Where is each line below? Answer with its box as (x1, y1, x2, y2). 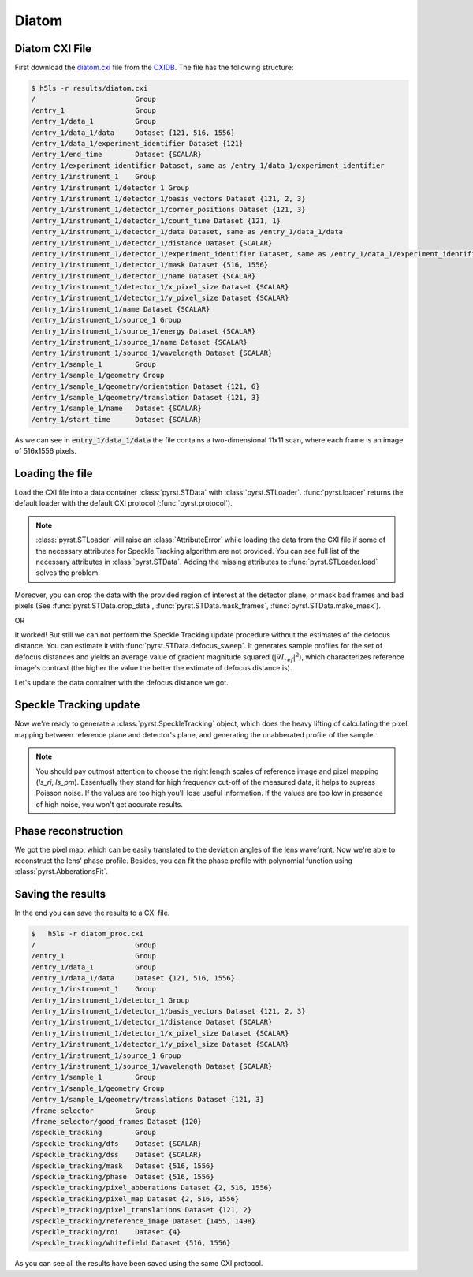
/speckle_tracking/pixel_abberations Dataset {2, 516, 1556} (31, 1183, 273, 1193)
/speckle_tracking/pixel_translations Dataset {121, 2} (31, 1205, 252, 1215)
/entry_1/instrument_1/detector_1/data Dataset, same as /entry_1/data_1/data (31, 227, 343, 237)
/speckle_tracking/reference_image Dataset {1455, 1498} (31, 1216, 256, 1226)
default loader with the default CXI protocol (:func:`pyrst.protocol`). (14, 498, 233, 508)
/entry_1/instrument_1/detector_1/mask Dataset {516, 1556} (31, 260, 269, 270)
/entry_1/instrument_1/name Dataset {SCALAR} (31, 304, 210, 313)
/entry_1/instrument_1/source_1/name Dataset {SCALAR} (31, 338, 248, 347)
